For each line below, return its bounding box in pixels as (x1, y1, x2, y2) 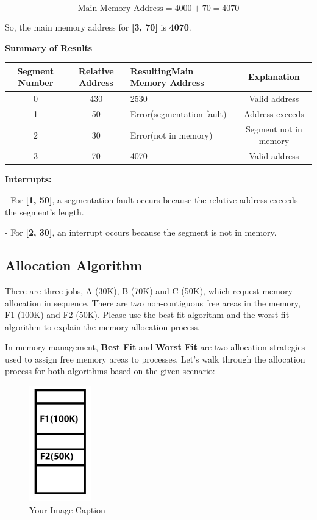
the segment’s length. (5, 205, 84, 218)
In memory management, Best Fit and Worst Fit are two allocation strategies (5, 341, 305, 353)
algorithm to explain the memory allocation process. (5, 320, 200, 333)
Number (18, 76, 54, 89)
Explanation (248, 70, 300, 83)
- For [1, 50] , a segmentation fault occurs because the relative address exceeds (5, 193, 298, 206)
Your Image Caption (29, 503, 105, 516)
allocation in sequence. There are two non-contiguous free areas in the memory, (5, 296, 301, 309)
